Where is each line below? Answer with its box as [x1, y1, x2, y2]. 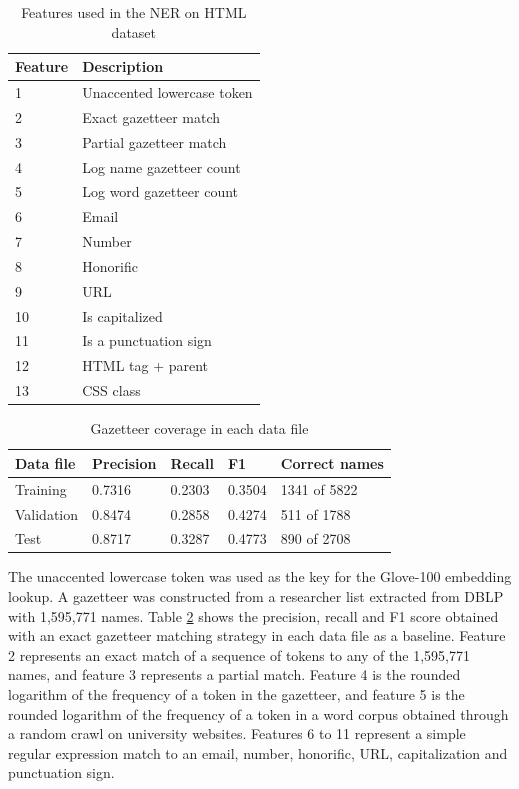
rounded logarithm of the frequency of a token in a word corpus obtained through [8, 703, 509, 724]
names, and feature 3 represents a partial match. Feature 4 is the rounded [8, 664, 461, 685]
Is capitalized [82, 305, 163, 326]
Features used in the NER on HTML [21, 2, 247, 22]
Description [82, 56, 164, 77]
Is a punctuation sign [82, 330, 212, 351]
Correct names [280, 452, 384, 473]
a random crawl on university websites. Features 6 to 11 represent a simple [8, 723, 466, 744]
